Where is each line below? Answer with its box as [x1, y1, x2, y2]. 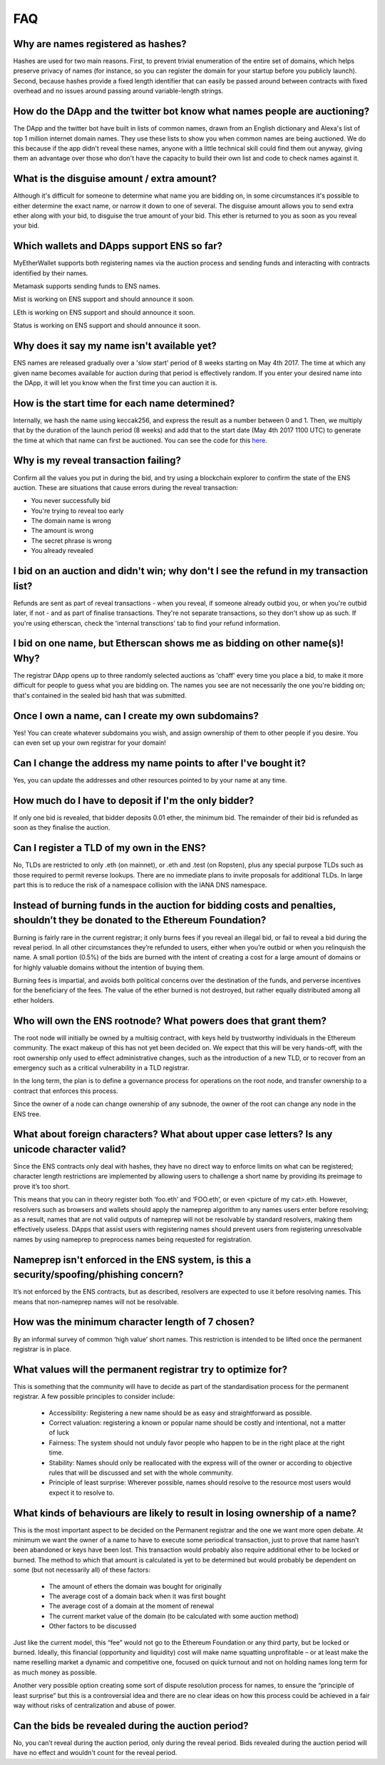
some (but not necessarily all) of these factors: [13, 1566, 151, 1575]
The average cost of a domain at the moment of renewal [48, 1602, 214, 1610]
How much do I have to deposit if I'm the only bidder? [13, 794, 255, 806]
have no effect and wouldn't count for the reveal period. [13, 1749, 178, 1757]
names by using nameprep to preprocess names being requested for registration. [13, 1235, 252, 1243]
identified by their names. [13, 268, 88, 278]
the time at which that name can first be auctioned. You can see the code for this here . [13, 436, 267, 444]
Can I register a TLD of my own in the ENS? [13, 842, 207, 854]
